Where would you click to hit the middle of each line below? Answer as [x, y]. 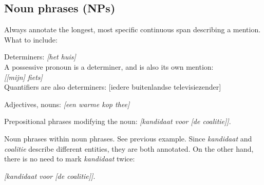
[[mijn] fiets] [23, 77]
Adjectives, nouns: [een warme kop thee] [67, 104]
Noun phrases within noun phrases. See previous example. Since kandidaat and [128, 138]
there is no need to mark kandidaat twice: [70, 159]
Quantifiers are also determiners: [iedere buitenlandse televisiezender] [113, 87]
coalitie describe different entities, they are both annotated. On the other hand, [129, 148]
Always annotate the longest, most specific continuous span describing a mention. [133, 29]
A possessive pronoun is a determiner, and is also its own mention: [109, 66]
